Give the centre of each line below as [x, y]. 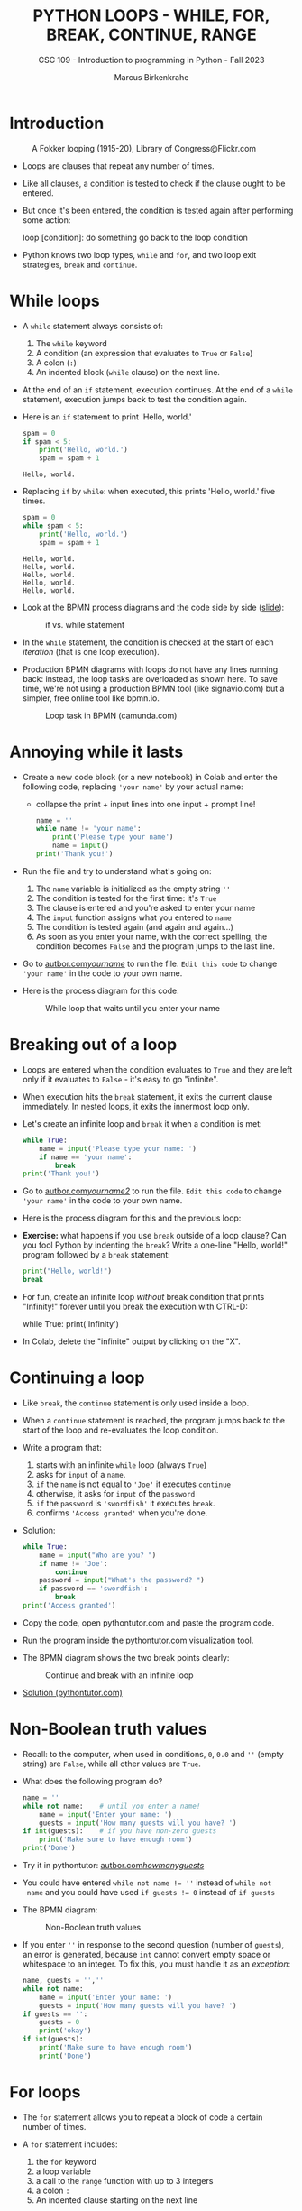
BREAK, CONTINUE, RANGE [151, 35]
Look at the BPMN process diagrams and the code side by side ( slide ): [153, 607]
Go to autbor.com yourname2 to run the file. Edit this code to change [152, 1191]
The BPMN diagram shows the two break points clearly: [126, 1657]
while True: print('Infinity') [71, 1324]
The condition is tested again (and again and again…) [135, 926]
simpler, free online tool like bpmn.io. [91, 698]
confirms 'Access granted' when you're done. [122, 1513]
